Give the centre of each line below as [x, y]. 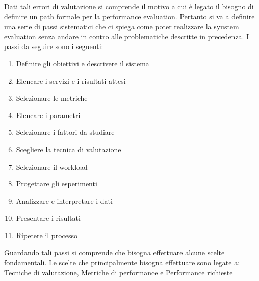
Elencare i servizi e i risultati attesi [71, 80]
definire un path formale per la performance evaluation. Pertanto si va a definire [129, 16]
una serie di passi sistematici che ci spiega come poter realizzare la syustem [122, 26]
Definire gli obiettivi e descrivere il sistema [83, 63]
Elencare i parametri [48, 115]
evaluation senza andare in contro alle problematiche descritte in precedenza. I [127, 36]
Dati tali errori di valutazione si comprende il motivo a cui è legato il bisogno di [129, 6]
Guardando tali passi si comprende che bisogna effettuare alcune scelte [114, 252]
